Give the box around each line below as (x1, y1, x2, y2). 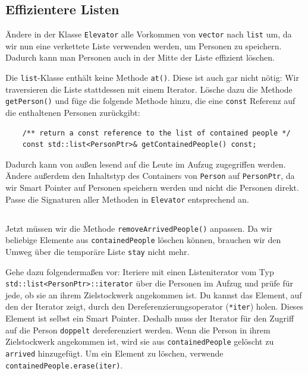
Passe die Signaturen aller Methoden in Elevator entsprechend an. (5, 193, 249, 205)
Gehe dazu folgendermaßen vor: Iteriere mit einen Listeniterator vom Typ (5, 265, 274, 278)
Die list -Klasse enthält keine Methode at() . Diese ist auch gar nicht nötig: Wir (5, 71, 299, 84)
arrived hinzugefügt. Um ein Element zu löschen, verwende (5, 347, 224, 359)
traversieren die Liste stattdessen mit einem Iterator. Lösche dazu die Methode (5, 83, 293, 95)
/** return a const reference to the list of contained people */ (22, 128, 291, 137)
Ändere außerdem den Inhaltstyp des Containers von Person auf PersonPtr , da (5, 169, 295, 182)
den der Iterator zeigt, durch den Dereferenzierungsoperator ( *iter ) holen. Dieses (5, 300, 304, 313)
